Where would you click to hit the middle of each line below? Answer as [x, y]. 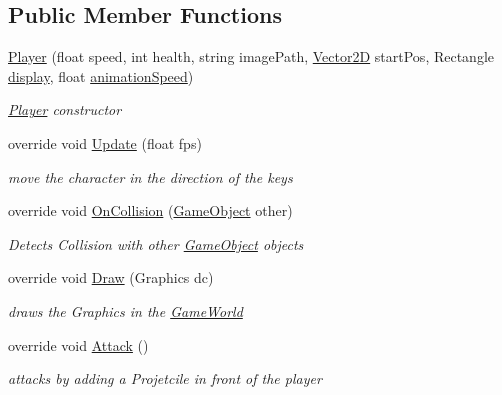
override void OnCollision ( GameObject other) [150, 210]
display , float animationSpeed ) [101, 75]
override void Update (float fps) [105, 142]
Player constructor [65, 109]
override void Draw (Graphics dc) [111, 277]
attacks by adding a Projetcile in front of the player [165, 378]
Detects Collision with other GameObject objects [156, 243]
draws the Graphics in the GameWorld [125, 310]
